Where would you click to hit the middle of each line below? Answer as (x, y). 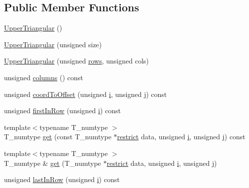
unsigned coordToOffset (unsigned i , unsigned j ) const (86, 94)
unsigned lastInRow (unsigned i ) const (62, 179)
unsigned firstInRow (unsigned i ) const (63, 110)
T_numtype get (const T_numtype (58, 137)
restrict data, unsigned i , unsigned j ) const (181, 137)
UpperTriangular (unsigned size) (53, 44)
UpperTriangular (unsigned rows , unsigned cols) (76, 61)
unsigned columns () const (44, 77)
